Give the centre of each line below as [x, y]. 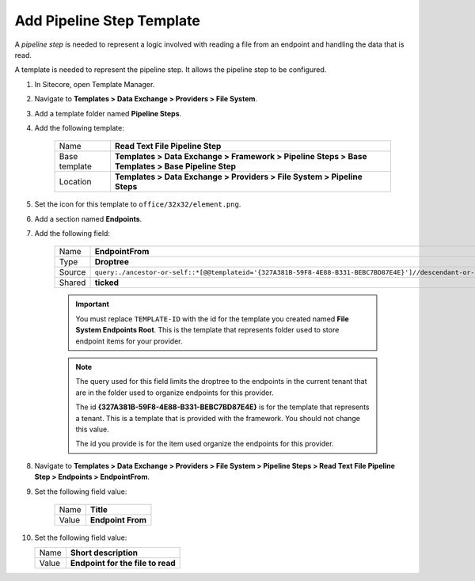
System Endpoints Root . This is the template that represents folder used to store [207, 330]
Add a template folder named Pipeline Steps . [108, 113]
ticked [106, 283]
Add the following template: [79, 127]
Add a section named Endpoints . [88, 218]
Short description [104, 553]
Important [93, 304]
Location [75, 182]
